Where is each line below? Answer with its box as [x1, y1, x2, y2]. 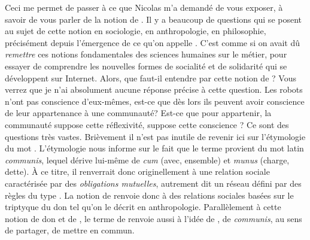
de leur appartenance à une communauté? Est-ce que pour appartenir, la [5, 107, 272, 119]
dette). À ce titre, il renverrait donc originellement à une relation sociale [5, 165, 270, 178]
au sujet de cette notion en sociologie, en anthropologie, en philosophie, [5, 25, 266, 37]
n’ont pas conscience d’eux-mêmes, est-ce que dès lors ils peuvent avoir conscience [5, 95, 305, 107]
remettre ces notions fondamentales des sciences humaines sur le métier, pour [5, 48, 287, 60]
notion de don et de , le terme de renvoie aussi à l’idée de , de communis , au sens [5, 212, 302, 224]
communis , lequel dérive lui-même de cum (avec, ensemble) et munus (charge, [5, 153, 290, 166]
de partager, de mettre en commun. [5, 224, 135, 236]
